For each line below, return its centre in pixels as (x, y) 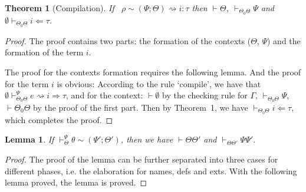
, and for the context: (105, 95)
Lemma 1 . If (29, 139)
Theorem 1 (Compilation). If (60, 8)
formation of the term (44, 52)
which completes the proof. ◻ (59, 119)
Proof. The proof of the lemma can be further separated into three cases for (142, 159)
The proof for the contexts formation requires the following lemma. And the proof (153, 72)
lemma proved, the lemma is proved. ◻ (76, 182)
